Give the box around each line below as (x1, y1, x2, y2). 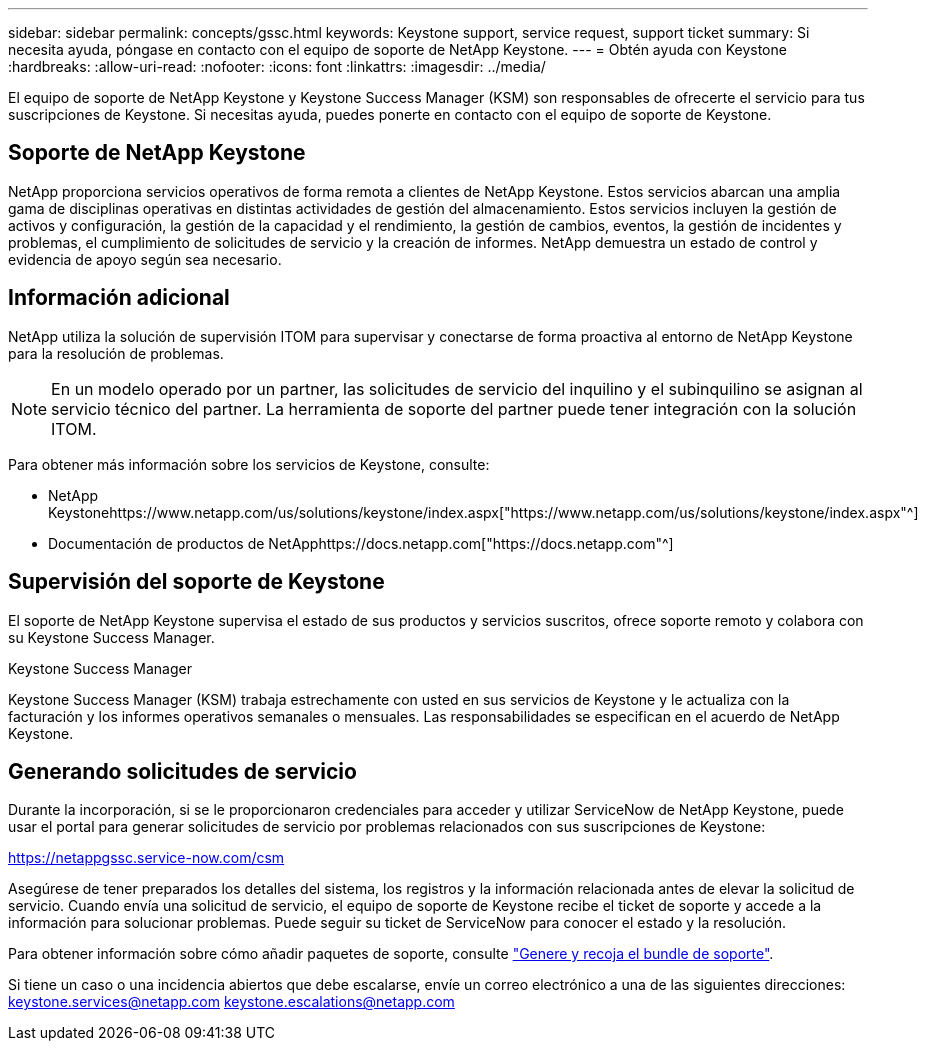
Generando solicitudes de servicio (8, 758, 357, 784)
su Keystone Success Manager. (8, 628, 215, 646)
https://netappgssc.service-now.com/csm (8, 849, 285, 867)
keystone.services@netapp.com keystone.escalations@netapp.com (8, 993, 455, 1011)
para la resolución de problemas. (8, 344, 224, 362)
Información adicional (8, 285, 230, 311)
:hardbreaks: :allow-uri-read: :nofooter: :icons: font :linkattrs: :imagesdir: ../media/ (8, 58, 546, 75)
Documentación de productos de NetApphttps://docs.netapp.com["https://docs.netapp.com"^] (48, 534, 674, 552)
